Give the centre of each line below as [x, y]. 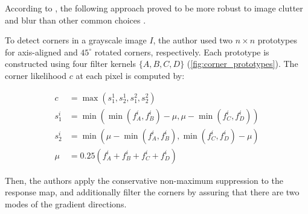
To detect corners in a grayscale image [76, 40]
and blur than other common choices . [75, 20]
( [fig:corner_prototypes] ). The [242, 64]
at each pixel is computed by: [130, 75]
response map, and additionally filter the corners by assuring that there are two [152, 192]
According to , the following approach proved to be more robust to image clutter [154, 8]
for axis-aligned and [41, 52]
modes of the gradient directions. [66, 203]
